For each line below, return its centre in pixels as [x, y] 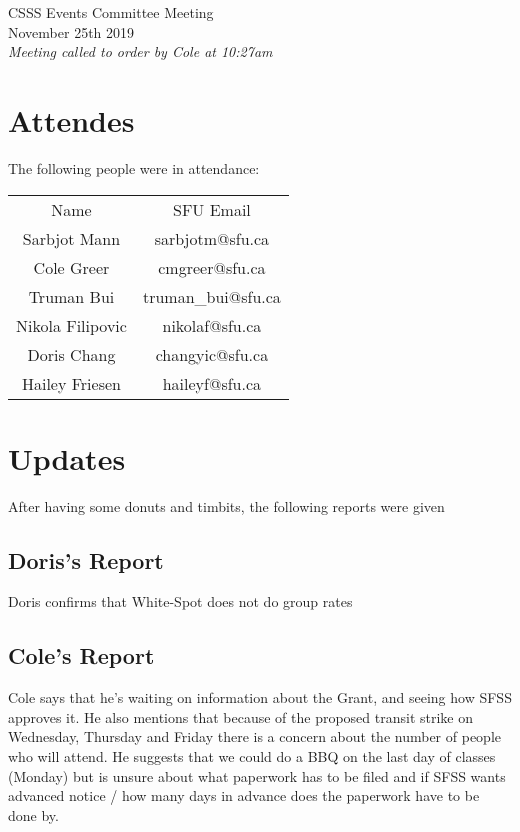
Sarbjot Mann [71, 238]
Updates [67, 457]
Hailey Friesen [71, 383]
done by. [33, 814]
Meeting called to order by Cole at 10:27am [140, 51]
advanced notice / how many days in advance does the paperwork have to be [244, 795]
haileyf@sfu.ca [212, 383]
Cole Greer [71, 267]
